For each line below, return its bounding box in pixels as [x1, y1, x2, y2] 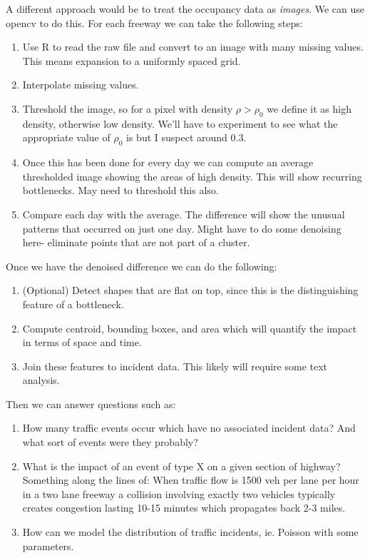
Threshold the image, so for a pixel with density [22, 101, 233, 116]
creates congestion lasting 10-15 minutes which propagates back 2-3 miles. [22, 500, 346, 515]
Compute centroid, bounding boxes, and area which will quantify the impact [22, 320, 357, 335]
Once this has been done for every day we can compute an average [22, 155, 314, 170]
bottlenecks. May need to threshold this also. [22, 183, 219, 198]
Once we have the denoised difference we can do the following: [6, 258, 277, 273]
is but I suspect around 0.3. [126, 130, 247, 145]
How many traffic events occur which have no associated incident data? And [22, 420, 356, 435]
